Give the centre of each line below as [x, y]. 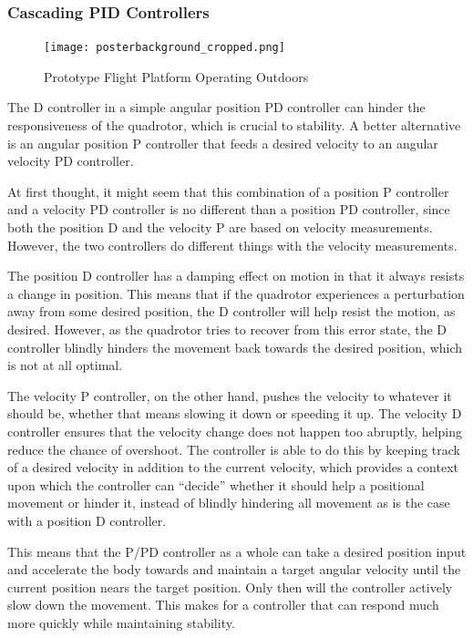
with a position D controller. [87, 520]
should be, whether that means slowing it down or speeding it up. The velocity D [235, 413]
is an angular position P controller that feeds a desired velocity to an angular [223, 143]
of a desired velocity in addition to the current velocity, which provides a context [233, 467]
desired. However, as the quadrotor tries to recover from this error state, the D [227, 329]
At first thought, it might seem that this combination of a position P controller [228, 191]
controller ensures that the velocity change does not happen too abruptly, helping [235, 431]
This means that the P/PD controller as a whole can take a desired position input [237, 551]
